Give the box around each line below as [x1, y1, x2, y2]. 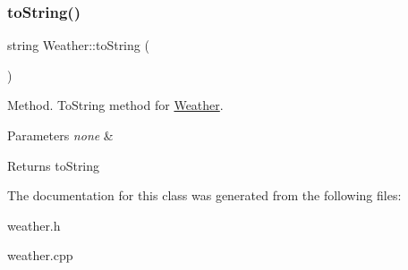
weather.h [7, 215, 61, 234]
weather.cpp [7, 246, 73, 265]
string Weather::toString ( [7, 36, 149, 55]
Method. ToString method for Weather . [7, 96, 224, 114]
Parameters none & [7, 126, 114, 144]
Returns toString [7, 156, 100, 174]
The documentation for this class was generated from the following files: [7, 186, 402, 205]
